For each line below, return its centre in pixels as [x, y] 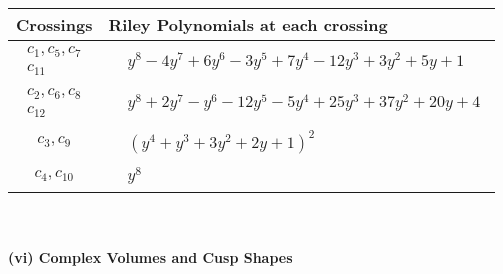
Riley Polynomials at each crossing [248, 24]
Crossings [54, 24]
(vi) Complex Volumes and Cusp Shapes [150, 257]
